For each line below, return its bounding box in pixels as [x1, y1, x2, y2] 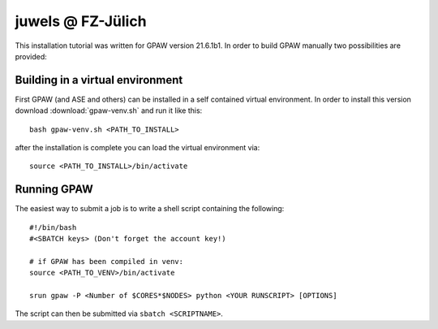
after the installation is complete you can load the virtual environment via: [15, 143, 260, 153]
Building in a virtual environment [15, 73, 183, 87]
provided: [15, 51, 48, 61]
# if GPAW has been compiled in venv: [29, 257, 184, 266]
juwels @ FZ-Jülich [15, 12, 147, 30]
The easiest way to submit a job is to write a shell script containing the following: [15, 204, 285, 214]
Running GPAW [15, 183, 93, 197]
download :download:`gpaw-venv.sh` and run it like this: [15, 106, 203, 115]
